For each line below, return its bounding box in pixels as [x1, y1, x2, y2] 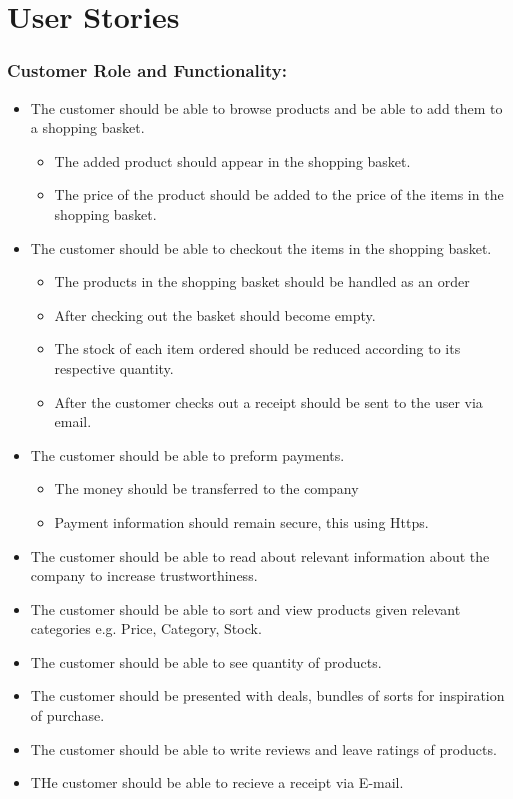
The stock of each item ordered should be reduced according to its [54, 338, 461, 359]
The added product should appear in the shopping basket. [54, 150, 411, 171]
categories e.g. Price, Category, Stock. [30, 618, 262, 639]
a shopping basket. [30, 117, 145, 138]
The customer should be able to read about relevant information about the [30, 545, 490, 566]
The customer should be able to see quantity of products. [30, 651, 382, 672]
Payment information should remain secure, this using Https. [54, 511, 429, 532]
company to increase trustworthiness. [30, 565, 258, 586]
